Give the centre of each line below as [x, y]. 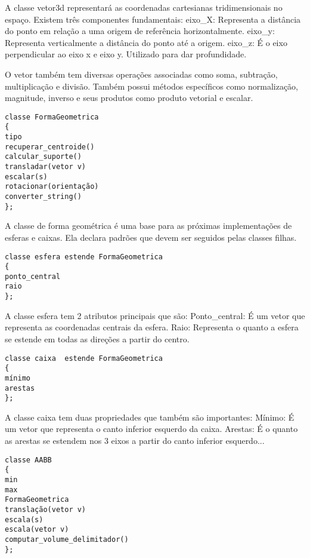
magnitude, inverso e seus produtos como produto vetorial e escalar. [129, 98]
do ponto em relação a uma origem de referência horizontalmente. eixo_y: [140, 31]
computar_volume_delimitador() [67, 539]
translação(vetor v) [46, 509]
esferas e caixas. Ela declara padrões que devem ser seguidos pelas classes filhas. [151, 237]
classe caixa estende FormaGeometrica [84, 358]
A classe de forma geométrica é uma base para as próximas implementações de [148, 226]
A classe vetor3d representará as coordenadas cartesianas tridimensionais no [144, 7]
